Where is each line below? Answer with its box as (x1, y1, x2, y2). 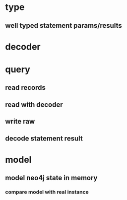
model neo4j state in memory (5, 174, 98, 182)
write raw (5, 117, 35, 126)
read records (5, 83, 46, 92)
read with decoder (5, 100, 63, 109)
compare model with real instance (5, 189, 89, 196)
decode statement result (5, 134, 83, 142)
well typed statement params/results (5, 21, 123, 30)
